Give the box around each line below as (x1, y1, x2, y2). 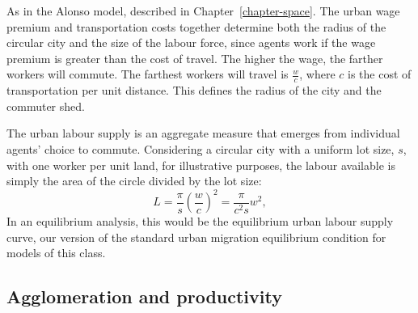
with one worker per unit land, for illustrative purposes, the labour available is (6, 156, 395, 173)
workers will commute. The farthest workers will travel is (6, 66, 289, 82)
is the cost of (347, 66, 412, 82)
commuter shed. (6, 97, 85, 114)
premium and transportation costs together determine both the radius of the (6, 18, 386, 35)
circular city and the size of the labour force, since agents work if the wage (6, 34, 376, 51)
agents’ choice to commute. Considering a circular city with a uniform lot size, (6, 140, 395, 157)
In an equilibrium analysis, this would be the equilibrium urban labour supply (6, 213, 394, 230)
